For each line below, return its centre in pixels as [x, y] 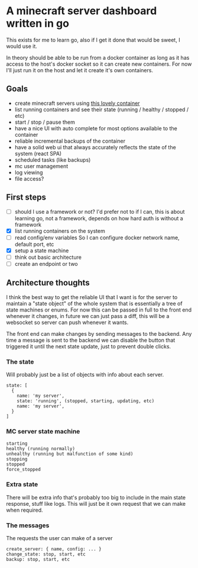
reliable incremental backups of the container [70, 141]
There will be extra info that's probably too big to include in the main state [96, 497]
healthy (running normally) [41, 449]
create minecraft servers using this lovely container [77, 103]
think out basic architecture [48, 257]
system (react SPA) [38, 153]
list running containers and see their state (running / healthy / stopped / [102, 109]
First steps [26, 198]
